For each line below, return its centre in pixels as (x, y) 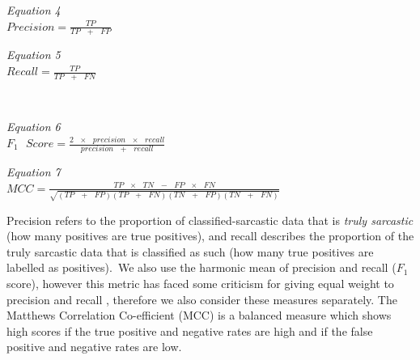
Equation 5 (34, 55)
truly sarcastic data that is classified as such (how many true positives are (190, 251)
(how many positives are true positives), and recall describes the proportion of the (210, 236)
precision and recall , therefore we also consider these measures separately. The (202, 299)
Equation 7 (34, 172)
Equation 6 (34, 127)
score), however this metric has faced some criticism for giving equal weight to (200, 284)
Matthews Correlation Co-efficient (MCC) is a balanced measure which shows (199, 315)
